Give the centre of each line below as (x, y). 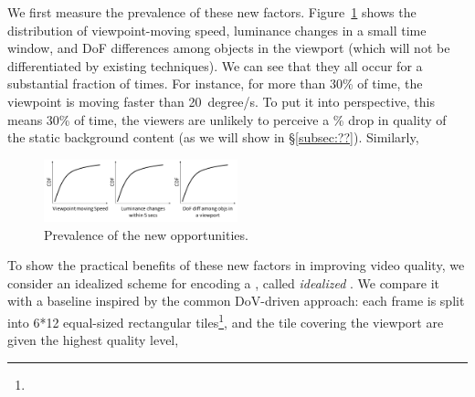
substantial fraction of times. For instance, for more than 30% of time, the (215, 84)
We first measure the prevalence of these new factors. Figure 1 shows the (212, 12)
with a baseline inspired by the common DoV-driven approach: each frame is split (236, 301)
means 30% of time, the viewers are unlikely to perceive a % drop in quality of (227, 119)
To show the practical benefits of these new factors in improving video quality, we (236, 265)
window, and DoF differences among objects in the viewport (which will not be (229, 48)
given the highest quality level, (93, 340)
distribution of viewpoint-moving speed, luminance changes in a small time (217, 30)
